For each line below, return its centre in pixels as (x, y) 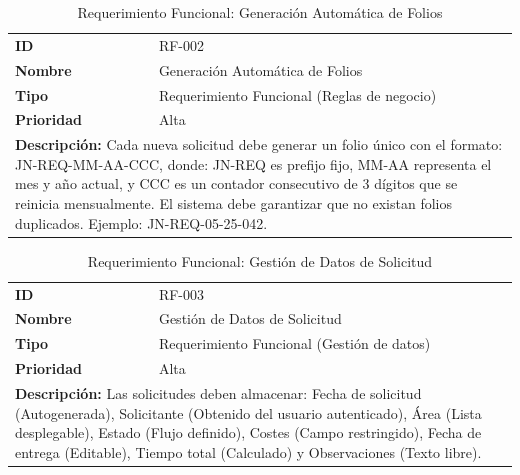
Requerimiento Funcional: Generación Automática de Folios (260, 12)
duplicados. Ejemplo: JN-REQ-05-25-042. (141, 222)
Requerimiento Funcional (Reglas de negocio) (297, 94)
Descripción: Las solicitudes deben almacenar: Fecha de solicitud (218, 392)
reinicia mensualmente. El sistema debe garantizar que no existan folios (234, 203)
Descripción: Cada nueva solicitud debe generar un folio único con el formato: (259, 144)
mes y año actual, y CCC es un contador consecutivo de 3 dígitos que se (236, 183)
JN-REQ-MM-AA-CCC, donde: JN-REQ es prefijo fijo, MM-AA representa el (253, 163)
